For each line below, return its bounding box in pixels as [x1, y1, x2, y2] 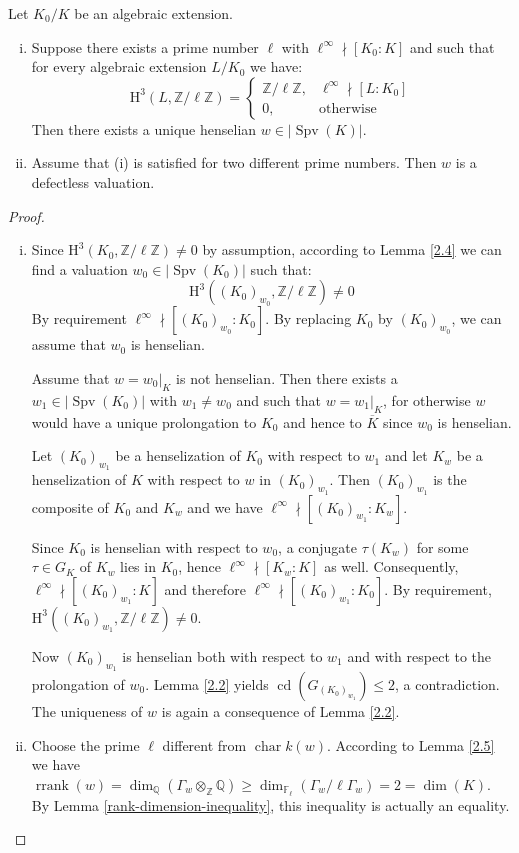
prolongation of [31, 673, 125, 694]
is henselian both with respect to [122, 645, 323, 666]
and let [384, 445, 428, 466]
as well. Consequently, [324, 556, 459, 577]
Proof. [8, 205, 45, 226]
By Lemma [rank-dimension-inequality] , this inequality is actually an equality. [31, 794, 510, 815]
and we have [187, 496, 263, 517]
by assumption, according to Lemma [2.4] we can [202, 239, 502, 260]
